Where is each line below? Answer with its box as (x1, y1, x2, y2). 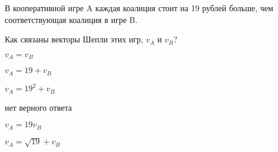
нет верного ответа (5, 101, 72, 113)
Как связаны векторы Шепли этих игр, (5, 33, 143, 45)
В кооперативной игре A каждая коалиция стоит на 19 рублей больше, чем (5, 2, 273, 14)
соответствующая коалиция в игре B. (5, 13, 138, 25)
